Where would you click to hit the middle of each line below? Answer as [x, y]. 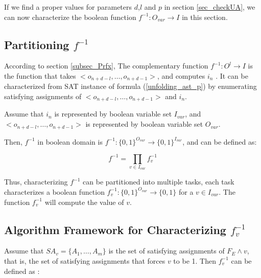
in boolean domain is [70, 141]
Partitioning [37, 44]
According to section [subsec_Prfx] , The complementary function [106, 66]
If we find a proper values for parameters [68, 7]
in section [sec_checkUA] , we [210, 7]
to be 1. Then [195, 260]
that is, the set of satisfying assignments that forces [85, 260]
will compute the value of [84, 202]
